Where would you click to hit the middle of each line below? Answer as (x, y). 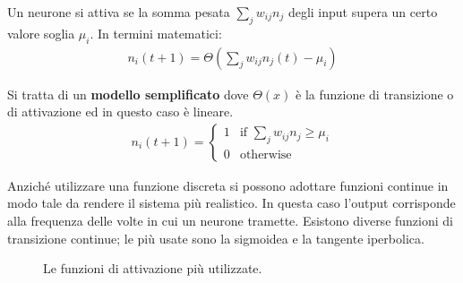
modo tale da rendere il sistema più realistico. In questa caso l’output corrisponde (231, 203)
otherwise (266, 155)
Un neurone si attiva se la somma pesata (119, 12)
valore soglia (41, 33)
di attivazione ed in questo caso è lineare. (120, 111)
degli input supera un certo (363, 12)
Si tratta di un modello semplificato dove (128, 94)
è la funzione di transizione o (375, 94)
